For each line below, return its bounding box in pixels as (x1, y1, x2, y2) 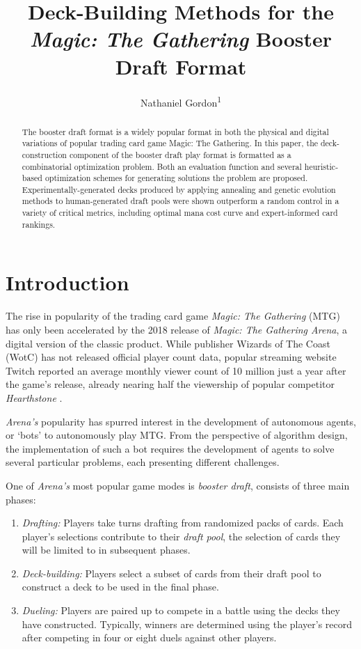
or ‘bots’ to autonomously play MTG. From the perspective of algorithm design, (6, 428, 348, 442)
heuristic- (304, 160, 339, 172)
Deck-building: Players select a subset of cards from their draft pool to (22, 565, 321, 580)
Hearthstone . (6, 390, 63, 405)
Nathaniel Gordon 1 (140, 93, 222, 109)
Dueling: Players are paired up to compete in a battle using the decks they (22, 603, 340, 618)
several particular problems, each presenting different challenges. (6, 455, 280, 469)
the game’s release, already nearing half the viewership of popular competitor (6, 377, 335, 391)
